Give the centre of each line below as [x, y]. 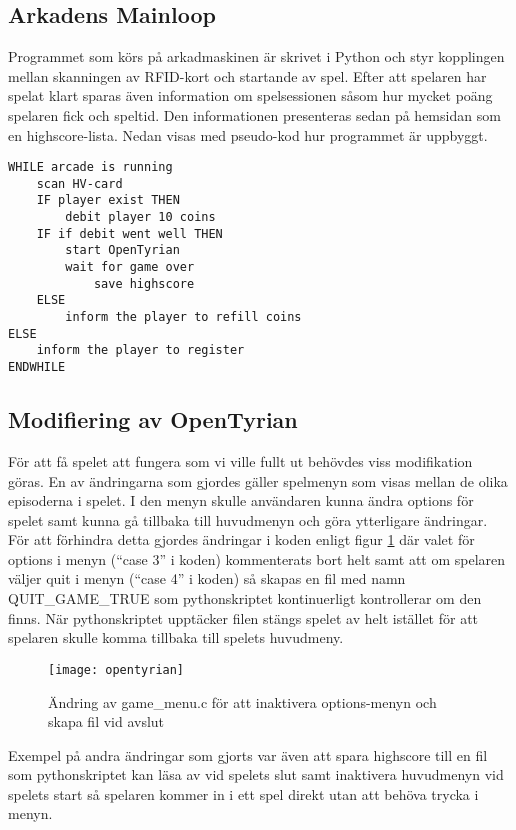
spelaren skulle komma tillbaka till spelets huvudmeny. [176, 637]
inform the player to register [140, 350]
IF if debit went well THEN [129, 233]
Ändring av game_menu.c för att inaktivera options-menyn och [242, 701]
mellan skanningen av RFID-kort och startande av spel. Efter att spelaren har [247, 75]
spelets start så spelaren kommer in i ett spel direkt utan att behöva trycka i [243, 793]
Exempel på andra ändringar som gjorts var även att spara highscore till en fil [248, 754]
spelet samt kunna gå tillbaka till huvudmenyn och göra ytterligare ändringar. [248, 519]
